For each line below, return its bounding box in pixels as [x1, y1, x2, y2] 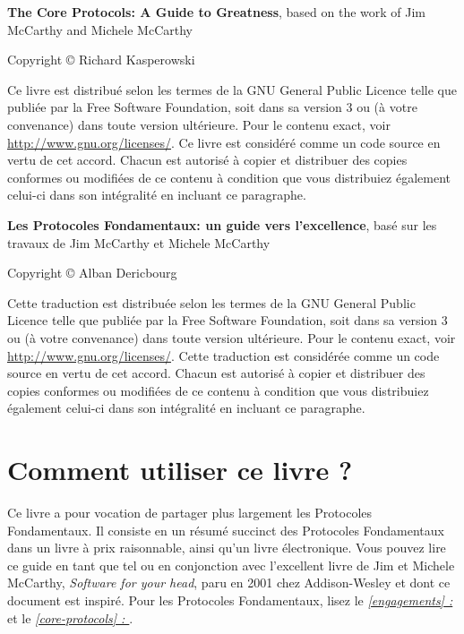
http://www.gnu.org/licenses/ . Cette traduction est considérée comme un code [7, 346, 440, 364]
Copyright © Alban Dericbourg [7, 263, 177, 282]
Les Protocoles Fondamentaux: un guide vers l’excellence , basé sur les [7, 215, 437, 234]
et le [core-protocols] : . [7, 608, 133, 627]
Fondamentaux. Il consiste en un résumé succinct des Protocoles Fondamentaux [7, 520, 444, 539]
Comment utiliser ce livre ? [7, 451, 353, 488]
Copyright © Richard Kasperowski [7, 50, 195, 69]
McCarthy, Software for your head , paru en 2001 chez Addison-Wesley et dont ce [7, 573, 451, 592]
